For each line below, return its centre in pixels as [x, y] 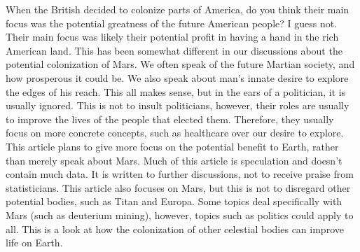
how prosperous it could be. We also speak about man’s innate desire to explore [177, 77]
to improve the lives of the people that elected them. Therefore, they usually [170, 119]
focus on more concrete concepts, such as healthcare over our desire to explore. [175, 133]
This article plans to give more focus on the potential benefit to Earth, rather [172, 146]
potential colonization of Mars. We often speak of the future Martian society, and [180, 64]
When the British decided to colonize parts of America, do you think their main [178, 9]
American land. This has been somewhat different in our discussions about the [174, 50]
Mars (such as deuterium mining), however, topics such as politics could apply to [180, 215]
